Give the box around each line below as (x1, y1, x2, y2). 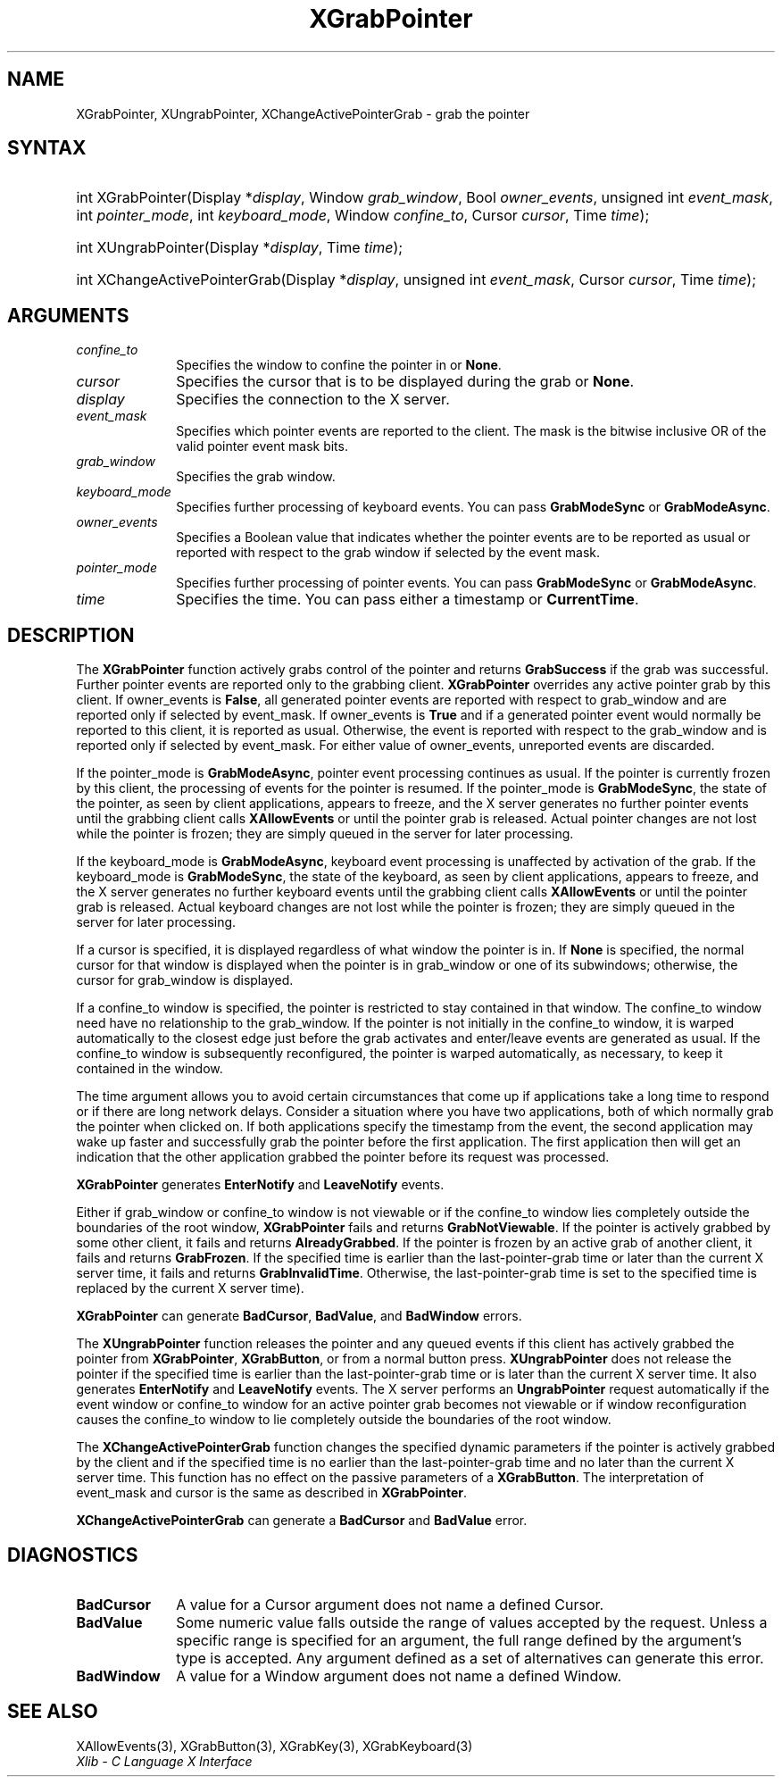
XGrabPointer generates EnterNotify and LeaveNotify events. (76, 1177, 445, 1193)
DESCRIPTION (7, 623, 135, 646)
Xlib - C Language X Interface (76, 1753, 253, 1769)
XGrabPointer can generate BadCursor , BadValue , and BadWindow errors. (76, 1308, 522, 1324)
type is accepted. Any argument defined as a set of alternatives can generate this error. (176, 1648, 764, 1667)
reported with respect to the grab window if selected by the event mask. (176, 545, 601, 561)
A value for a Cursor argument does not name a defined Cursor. (176, 1595, 604, 1613)
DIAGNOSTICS (7, 1543, 138, 1566)
